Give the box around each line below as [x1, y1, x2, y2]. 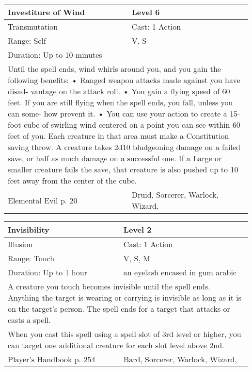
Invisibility [8, 224, 49, 235]
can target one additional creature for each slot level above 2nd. [8, 339, 224, 351]
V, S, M [123, 253, 150, 264]
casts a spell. [8, 314, 51, 325]
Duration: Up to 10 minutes [8, 49, 102, 60]
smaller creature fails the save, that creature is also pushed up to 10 [8, 164, 238, 175]
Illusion [8, 238, 33, 250]
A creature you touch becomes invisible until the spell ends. [8, 281, 210, 292]
